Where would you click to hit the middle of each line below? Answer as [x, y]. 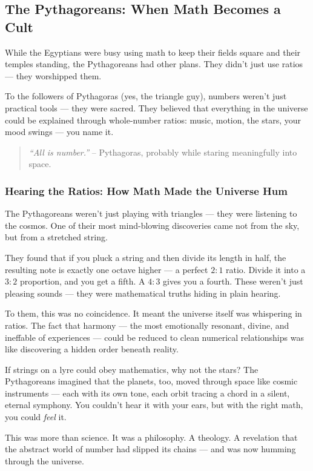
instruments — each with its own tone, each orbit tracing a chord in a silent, [147, 393]
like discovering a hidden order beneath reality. [92, 349]
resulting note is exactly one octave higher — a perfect [107, 269]
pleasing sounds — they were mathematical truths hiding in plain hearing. [143, 293]
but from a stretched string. [56, 237]
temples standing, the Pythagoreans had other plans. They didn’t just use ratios [154, 64]
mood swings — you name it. [59, 132]
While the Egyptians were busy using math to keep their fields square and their [153, 52]
